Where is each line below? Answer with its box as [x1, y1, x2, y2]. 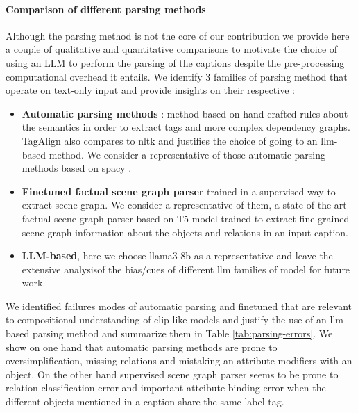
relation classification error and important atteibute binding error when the [6, 380, 326, 395]
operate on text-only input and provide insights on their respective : [6, 83, 295, 97]
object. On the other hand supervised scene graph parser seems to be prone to [6, 366, 339, 381]
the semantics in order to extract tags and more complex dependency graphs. [22, 120, 350, 134]
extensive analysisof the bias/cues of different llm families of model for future [22, 261, 350, 276]
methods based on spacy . [22, 161, 132, 175]
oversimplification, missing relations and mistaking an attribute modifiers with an [6, 353, 352, 368]
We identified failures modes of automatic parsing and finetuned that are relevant [6, 298, 352, 313]
